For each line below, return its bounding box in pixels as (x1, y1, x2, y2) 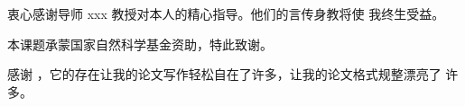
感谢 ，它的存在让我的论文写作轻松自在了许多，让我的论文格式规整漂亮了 (7, 65, 442, 84)
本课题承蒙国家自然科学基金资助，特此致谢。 (7, 34, 273, 53)
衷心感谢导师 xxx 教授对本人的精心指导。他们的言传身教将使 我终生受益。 (7, 4, 445, 22)
